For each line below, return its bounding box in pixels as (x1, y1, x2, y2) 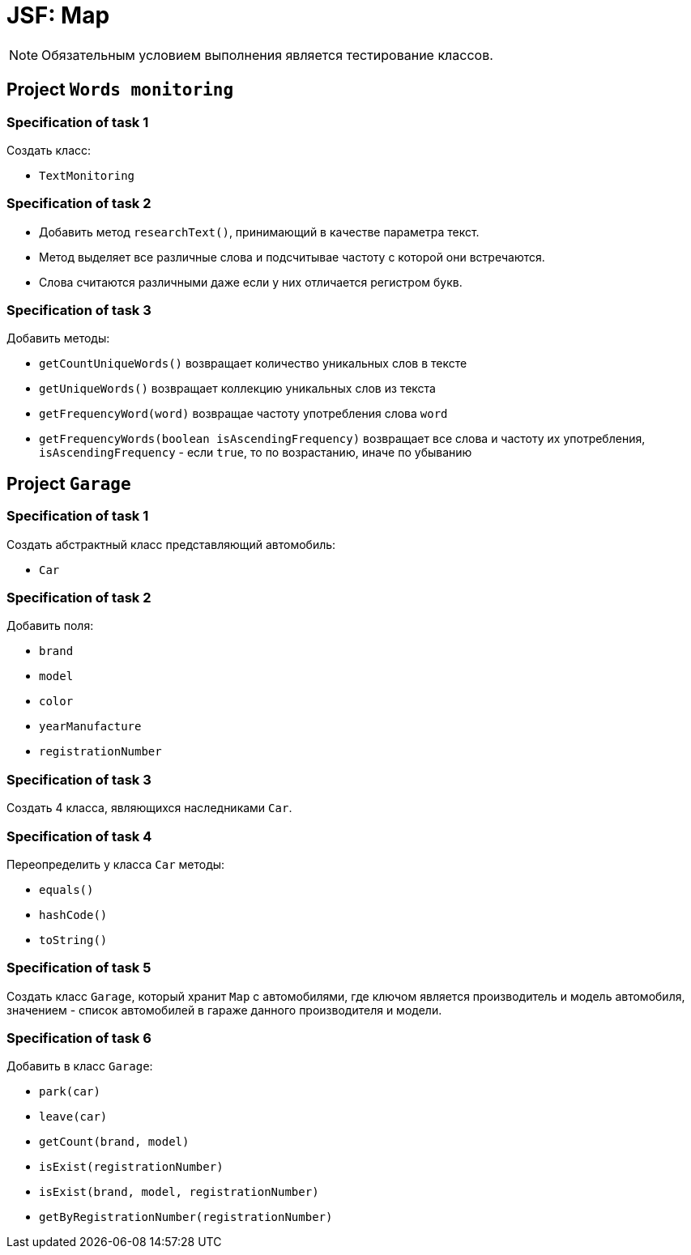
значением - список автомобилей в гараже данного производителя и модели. (6, 1002, 442, 1017)
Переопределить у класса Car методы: (6, 857, 225, 871)
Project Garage (6, 473, 131, 494)
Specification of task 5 (6, 959, 151, 976)
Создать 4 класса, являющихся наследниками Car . (6, 801, 292, 815)
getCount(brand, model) (39, 1135, 190, 1149)
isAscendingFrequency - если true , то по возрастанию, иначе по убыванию (39, 445, 472, 460)
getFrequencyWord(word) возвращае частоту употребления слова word (39, 406, 448, 421)
